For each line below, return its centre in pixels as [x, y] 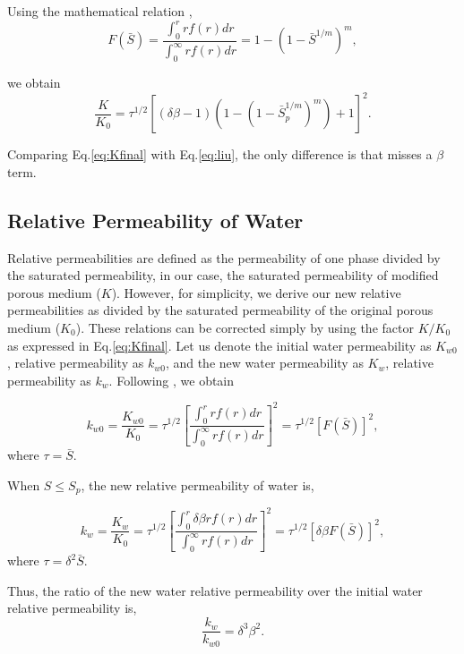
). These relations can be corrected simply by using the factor [245, 327]
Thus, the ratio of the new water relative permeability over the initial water [215, 590]
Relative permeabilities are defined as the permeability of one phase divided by [224, 257]
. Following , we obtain [172, 380]
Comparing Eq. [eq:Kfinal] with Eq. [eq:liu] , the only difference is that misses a [220, 154]
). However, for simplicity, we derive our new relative [256, 292]
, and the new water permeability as [264, 363]
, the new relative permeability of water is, [198, 484]
